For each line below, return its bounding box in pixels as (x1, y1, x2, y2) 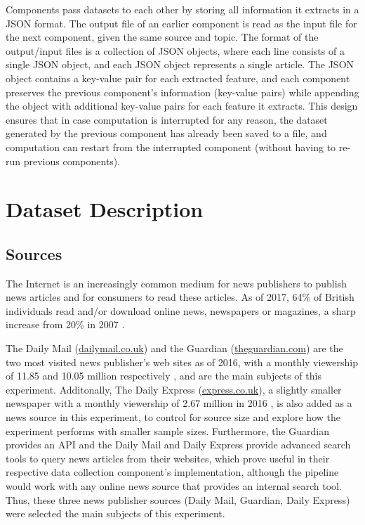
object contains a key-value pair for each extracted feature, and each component (6, 70, 350, 85)
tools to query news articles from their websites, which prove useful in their (6, 451, 330, 465)
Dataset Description (6, 195, 204, 223)
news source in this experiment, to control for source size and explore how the (6, 410, 340, 424)
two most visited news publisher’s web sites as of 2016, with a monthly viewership (6, 354, 358, 369)
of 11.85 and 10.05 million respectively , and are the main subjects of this (6, 368, 321, 383)
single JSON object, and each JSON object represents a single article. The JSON (6, 57, 354, 72)
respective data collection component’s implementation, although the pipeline (6, 465, 339, 479)
